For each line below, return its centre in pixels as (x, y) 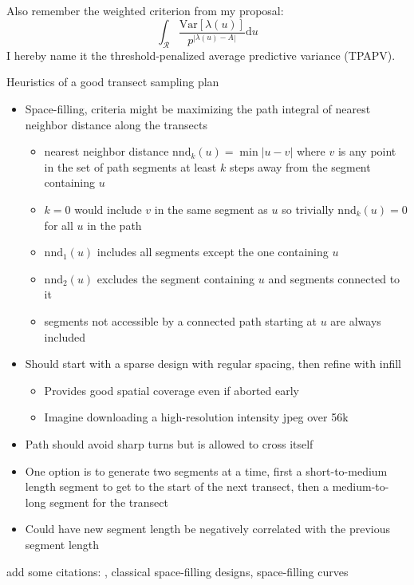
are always (356, 320)
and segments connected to (334, 278)
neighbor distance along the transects (116, 124)
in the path (114, 225)
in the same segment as (211, 209)
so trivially (308, 209)
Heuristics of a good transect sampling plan (113, 82)
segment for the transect (109, 502)
